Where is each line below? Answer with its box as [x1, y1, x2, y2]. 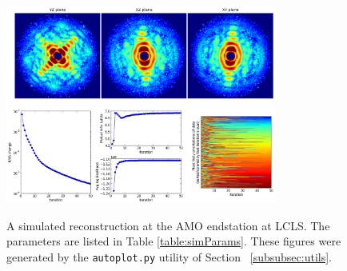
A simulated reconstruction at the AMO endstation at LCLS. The [6, 217, 330, 233]
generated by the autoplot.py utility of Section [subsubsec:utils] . [6, 248, 332, 265]
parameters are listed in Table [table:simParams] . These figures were [6, 233, 341, 249]
